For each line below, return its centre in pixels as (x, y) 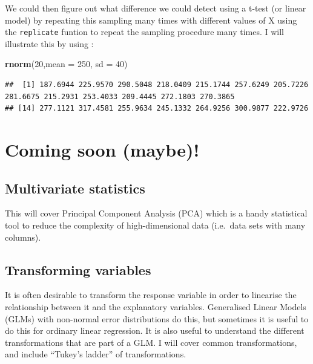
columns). (23, 237)
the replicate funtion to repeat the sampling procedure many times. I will (144, 32)
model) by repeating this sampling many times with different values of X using (151, 20)
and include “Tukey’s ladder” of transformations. (96, 354)
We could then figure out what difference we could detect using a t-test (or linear (156, 8)
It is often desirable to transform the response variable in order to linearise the (151, 295)
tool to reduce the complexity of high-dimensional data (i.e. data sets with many (155, 225)
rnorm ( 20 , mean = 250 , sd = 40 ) (66, 64)
